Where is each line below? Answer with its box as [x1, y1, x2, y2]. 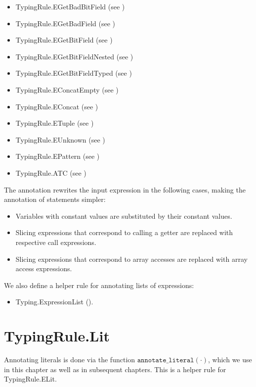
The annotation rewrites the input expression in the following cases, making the [4, 184, 246, 194]
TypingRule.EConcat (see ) [15, 101, 98, 111]
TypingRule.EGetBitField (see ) [15, 35, 113, 45]
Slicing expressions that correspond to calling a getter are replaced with [15, 227, 233, 238]
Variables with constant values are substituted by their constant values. [15, 210, 232, 221]
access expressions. [15, 263, 72, 274]
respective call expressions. [15, 237, 96, 247]
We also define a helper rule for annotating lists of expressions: [4, 280, 194, 290]
